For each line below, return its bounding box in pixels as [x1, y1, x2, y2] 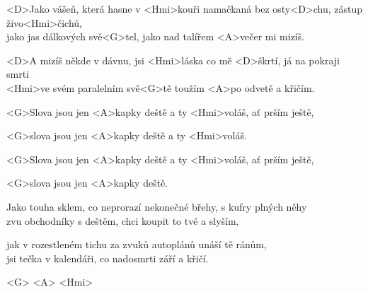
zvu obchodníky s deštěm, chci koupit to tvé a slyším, [6, 213, 239, 228]
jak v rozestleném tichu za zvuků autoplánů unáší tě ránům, [6, 237, 267, 252]
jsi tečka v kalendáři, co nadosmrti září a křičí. [6, 250, 209, 265]
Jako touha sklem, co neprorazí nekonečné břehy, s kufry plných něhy [6, 199, 307, 214]
